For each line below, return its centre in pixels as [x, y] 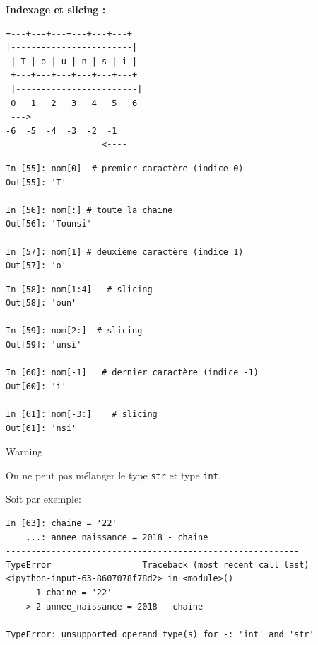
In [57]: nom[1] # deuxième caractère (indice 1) [125, 252]
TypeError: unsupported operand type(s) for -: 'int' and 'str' [160, 634]
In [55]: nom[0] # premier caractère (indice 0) [125, 168]
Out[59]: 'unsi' [44, 345]
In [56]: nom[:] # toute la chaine [89, 210]
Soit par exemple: [43, 499]
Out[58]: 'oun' [41, 303]
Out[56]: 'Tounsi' [49, 224]
